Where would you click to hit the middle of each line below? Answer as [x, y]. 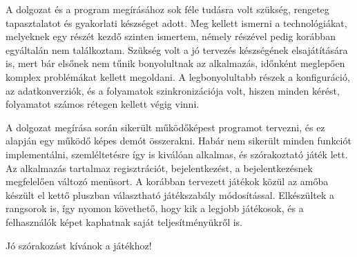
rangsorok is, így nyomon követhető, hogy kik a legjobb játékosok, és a [155, 208]
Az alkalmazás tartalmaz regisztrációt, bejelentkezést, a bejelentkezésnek [159, 168]
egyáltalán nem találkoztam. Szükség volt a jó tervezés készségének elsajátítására [177, 49]
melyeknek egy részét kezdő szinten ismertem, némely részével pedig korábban [171, 36]
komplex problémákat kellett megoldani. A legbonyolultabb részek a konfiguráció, [178, 76]
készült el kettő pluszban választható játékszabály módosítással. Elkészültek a [170, 194]
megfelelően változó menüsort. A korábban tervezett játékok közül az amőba [167, 181]
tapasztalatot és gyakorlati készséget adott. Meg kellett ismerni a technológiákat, [176, 22]
